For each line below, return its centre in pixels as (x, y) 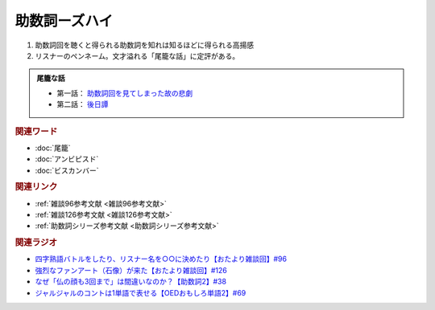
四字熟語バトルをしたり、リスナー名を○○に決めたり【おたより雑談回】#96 (161, 259)
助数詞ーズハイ (64, 21)
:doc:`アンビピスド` (67, 159)
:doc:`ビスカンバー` (67, 170)
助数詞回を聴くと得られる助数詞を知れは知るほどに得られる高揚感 (144, 45)
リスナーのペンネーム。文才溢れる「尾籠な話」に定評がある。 (137, 55)
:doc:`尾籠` (53, 148)
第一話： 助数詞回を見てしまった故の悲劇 (125, 93)
